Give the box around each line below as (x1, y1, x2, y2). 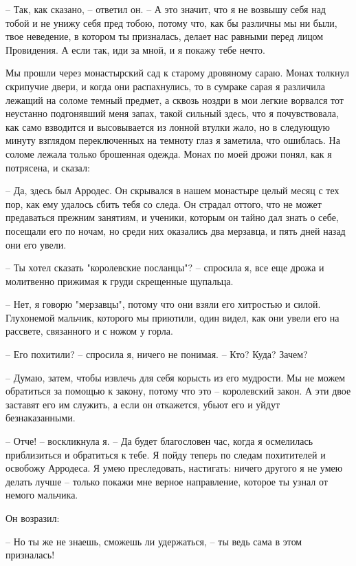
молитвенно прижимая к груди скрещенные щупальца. (5, 273, 234, 288)
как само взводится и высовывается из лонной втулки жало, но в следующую (5, 119, 331, 134)
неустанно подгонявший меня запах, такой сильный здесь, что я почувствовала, (5, 106, 339, 120)
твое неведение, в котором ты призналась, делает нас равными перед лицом (5, 29, 324, 43)
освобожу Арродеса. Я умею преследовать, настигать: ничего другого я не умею (5, 461, 343, 475)
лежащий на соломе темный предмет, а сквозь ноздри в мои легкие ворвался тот (5, 92, 344, 107)
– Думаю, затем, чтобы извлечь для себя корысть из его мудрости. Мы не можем (5, 370, 345, 384)
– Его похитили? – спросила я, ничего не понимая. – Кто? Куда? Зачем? (5, 347, 308, 361)
